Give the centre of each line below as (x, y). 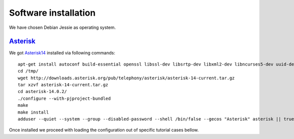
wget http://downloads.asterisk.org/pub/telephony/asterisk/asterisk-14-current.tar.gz (126, 78)
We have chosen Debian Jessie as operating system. (62, 27)
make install (33, 112)
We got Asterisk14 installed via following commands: (62, 53)
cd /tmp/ (28, 71)
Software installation (52, 13)
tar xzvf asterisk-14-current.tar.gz (63, 85)
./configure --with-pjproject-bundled (64, 98)
